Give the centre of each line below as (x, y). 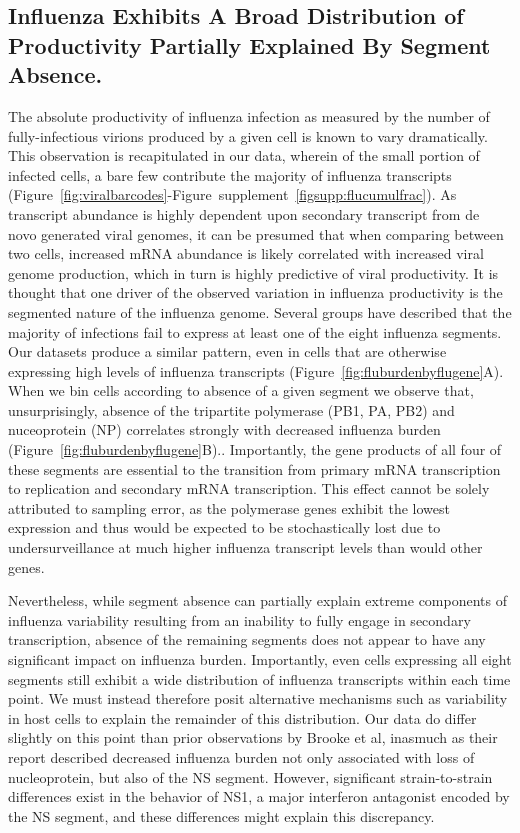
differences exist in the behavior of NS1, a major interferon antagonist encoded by (259, 796)
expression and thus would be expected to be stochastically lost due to (224, 527)
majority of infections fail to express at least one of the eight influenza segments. (255, 331)
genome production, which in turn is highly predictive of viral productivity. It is (253, 272)
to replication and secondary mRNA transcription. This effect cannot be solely (249, 488)
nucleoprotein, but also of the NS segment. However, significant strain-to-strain (250, 776)
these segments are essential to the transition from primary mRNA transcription (254, 468)
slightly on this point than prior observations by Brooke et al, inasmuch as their (253, 737)
